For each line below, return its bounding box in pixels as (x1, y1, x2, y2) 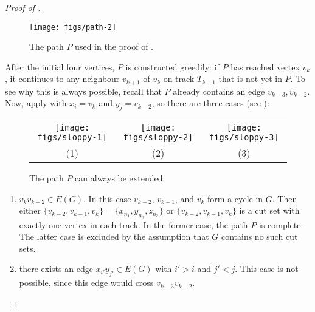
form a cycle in (207, 192, 263, 205)
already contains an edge (173, 84, 265, 97)
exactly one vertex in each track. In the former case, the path (19, 218, 248, 231)
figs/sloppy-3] (209, 132, 279, 143)
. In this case (83, 192, 131, 205)
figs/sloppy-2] (123, 132, 193, 143)
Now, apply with (5, 97, 67, 109)
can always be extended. (75, 172, 165, 185)
